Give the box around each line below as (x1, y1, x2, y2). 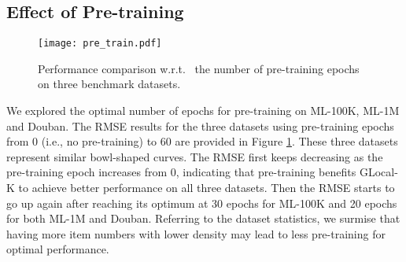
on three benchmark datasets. (38, 76, 181, 92)
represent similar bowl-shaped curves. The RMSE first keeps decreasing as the (6, 148, 383, 164)
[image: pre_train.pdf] (38, 38, 162, 50)
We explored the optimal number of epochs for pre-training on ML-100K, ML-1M (6, 102, 400, 119)
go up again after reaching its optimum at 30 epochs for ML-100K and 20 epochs (6, 194, 397, 211)
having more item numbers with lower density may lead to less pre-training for (6, 225, 386, 242)
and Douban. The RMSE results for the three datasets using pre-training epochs (6, 117, 394, 134)
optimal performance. (6, 241, 109, 257)
